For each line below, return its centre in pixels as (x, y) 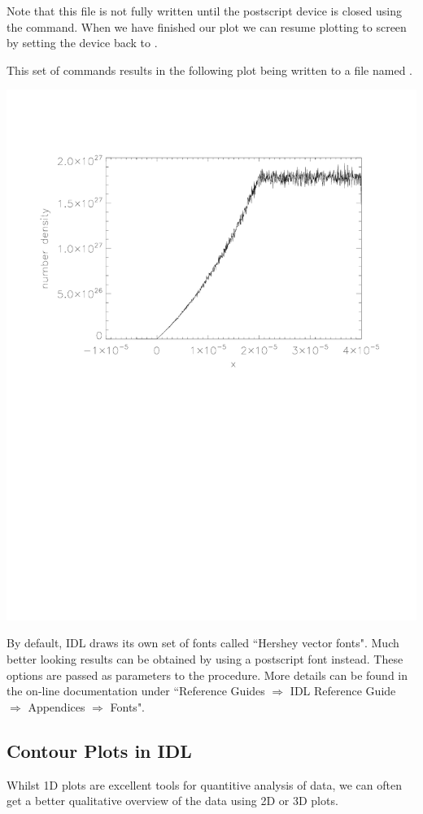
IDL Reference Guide (343, 691)
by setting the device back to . (82, 43)
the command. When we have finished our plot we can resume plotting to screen (207, 26)
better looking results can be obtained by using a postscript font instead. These (205, 659)
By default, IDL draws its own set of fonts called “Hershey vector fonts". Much (203, 643)
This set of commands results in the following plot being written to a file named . (209, 70)
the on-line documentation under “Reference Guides (136, 691)
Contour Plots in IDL (99, 750)
